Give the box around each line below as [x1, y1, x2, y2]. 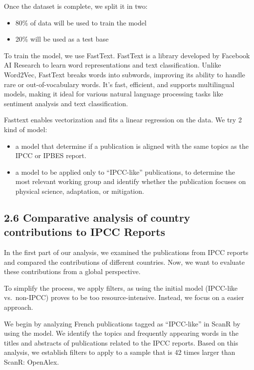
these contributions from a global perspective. [4, 266, 141, 277]
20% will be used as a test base [15, 34, 109, 44]
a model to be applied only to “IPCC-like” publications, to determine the [15, 166, 235, 177]
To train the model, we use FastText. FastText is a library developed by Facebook [4, 50, 250, 60]
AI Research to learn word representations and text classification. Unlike [4, 60, 221, 70]
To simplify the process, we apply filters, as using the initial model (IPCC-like [4, 282, 238, 293]
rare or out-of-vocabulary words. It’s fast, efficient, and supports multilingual [4, 79, 234, 89]
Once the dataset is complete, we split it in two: [4, 1, 148, 11]
